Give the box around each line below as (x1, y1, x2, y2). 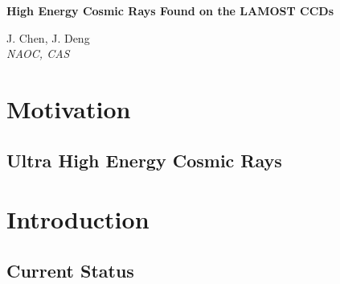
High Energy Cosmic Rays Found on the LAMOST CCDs (6, 2, 334, 19)
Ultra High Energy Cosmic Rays (6, 147, 282, 172)
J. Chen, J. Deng (6, 29, 90, 46)
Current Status (6, 257, 134, 282)
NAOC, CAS (6, 45, 70, 62)
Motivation (6, 92, 131, 125)
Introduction (6, 203, 150, 236)
